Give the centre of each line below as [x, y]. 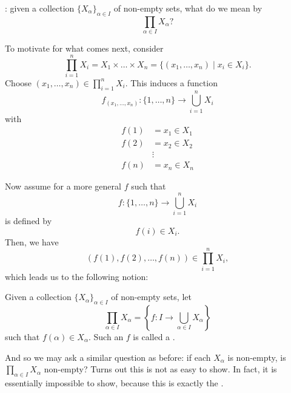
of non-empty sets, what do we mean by [188, 8]
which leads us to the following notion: [77, 276]
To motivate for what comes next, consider [84, 48]
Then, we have [32, 241]
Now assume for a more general [63, 186]
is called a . [154, 336]
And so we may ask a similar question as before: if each [108, 357]
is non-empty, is [257, 357]
